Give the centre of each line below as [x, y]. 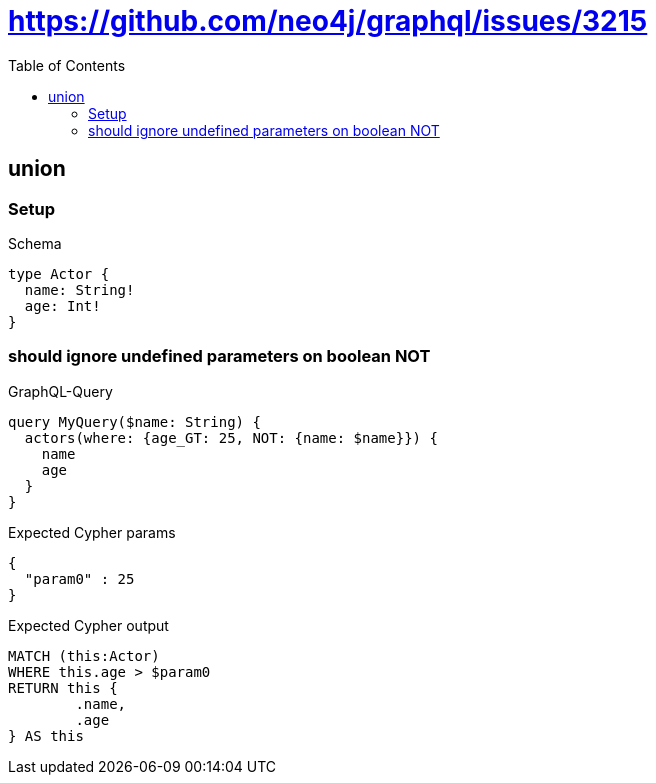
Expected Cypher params [92, 532]
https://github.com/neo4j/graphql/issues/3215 [328, 21]
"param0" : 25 [79, 578]
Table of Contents [67, 65]
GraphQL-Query [60, 391]
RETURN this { [63, 687]
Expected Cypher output [88, 625]
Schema [35, 243]
